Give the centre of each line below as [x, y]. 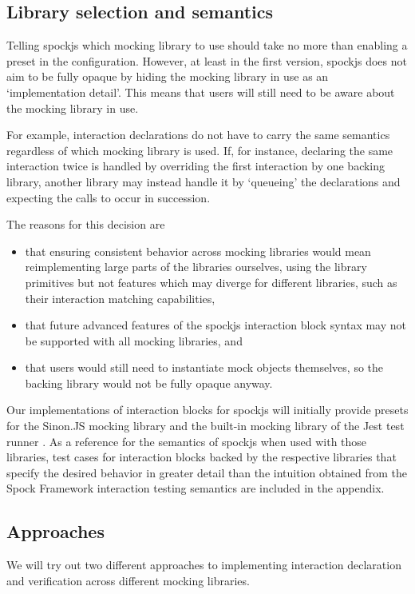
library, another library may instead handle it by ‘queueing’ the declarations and [204, 181]
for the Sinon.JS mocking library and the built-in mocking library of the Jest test [206, 426]
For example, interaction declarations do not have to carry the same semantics [198, 135]
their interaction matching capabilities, [120, 298]
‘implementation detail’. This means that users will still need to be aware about [201, 92]
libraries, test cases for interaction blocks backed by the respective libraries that [202, 457]
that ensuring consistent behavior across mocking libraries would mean [198, 251]
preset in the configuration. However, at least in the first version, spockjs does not [207, 60]
